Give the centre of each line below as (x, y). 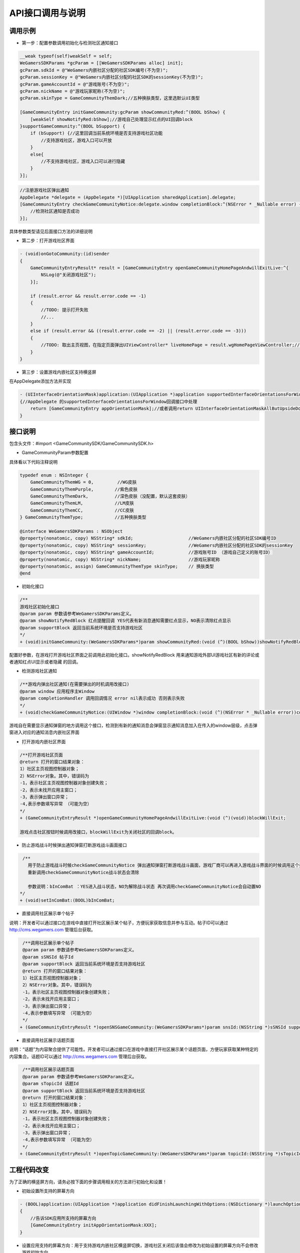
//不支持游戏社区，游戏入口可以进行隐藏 (83, 161)
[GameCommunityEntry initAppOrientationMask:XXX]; (93, 1225)
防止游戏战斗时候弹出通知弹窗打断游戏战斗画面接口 (74, 845)
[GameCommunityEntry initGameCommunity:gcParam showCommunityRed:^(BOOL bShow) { (123, 112)
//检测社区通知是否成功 (55, 211)
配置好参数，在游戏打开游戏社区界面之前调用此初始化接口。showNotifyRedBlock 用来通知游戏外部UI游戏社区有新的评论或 (134, 655)
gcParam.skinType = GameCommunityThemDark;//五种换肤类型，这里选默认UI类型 (110, 98)
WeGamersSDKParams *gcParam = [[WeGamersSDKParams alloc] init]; (101, 63)
